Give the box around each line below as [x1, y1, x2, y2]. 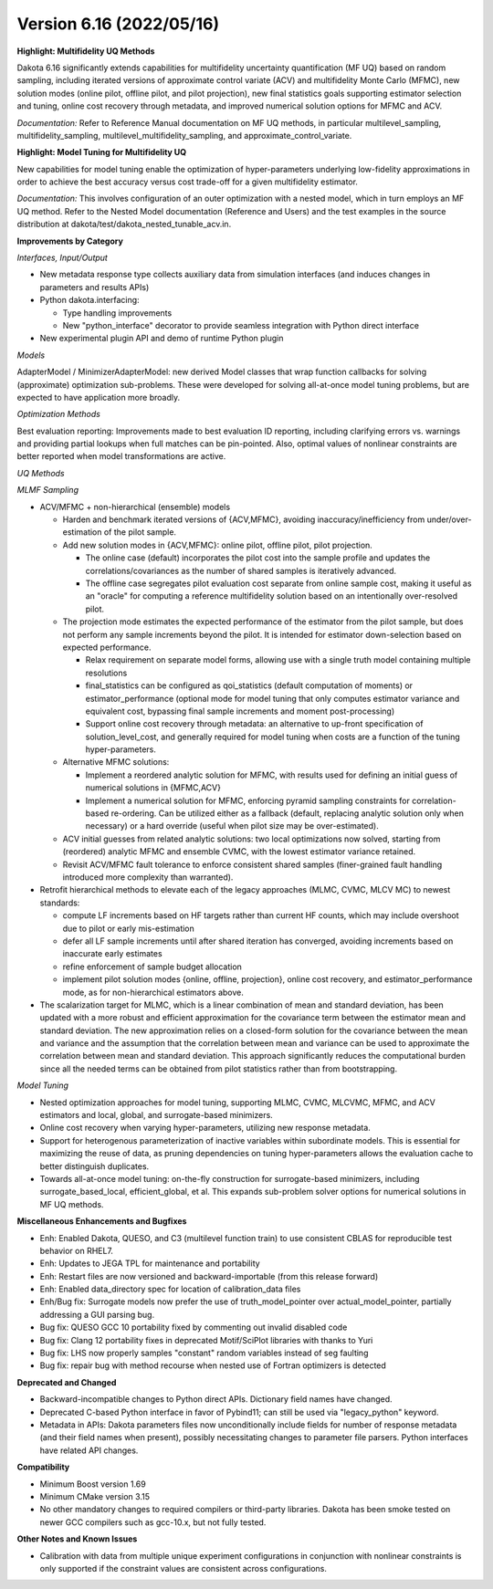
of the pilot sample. [103, 527, 177, 538]
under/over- [426, 514, 472, 525]
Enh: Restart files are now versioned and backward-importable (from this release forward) [39, 1270, 379, 1281]
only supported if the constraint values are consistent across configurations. [39, 1563, 328, 1573]
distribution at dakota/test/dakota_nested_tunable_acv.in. [16, 219, 232, 230]
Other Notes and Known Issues [16, 1533, 138, 1544]
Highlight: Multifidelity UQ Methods [16, 46, 155, 57]
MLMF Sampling [16, 485, 79, 496]
